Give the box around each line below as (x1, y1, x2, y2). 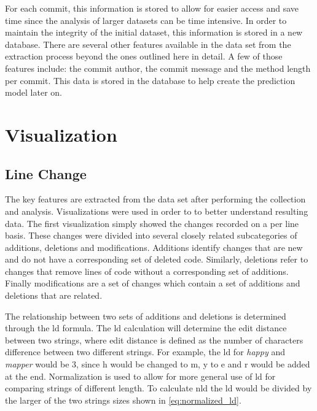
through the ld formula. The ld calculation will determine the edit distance (5, 321, 287, 334)
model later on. (5, 86, 62, 99)
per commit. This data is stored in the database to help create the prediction (5, 74, 295, 86)
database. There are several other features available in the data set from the (5, 37, 291, 50)
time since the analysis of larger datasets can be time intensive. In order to (5, 13, 287, 26)
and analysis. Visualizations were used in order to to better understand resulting (5, 204, 308, 217)
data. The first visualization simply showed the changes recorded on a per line (5, 217, 299, 229)
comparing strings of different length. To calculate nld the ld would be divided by (5, 382, 312, 394)
